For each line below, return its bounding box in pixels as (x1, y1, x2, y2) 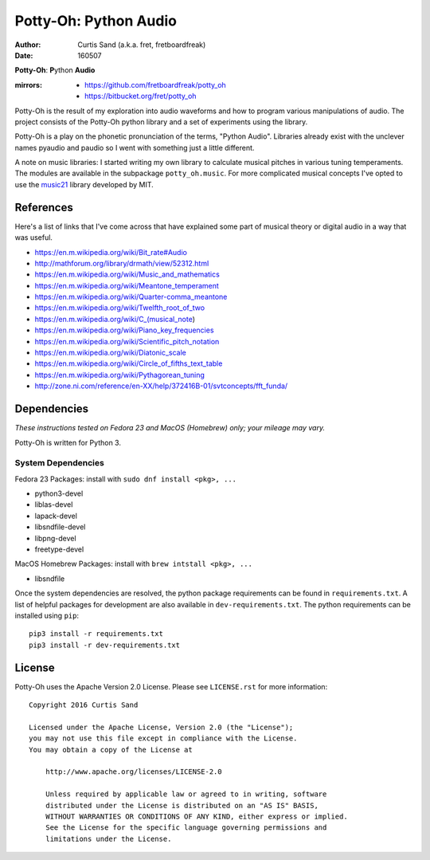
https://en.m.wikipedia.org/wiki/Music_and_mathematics (34, 269, 221, 279)
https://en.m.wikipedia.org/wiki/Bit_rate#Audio (34, 247, 187, 257)
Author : (14, 40, 41, 49)
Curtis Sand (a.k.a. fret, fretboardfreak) (77, 40, 206, 49)
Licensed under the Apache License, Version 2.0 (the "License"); (29, 722, 294, 732)
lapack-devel (34, 511, 77, 520)
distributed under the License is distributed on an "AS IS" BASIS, (45, 801, 319, 810)
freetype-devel (34, 544, 84, 554)
